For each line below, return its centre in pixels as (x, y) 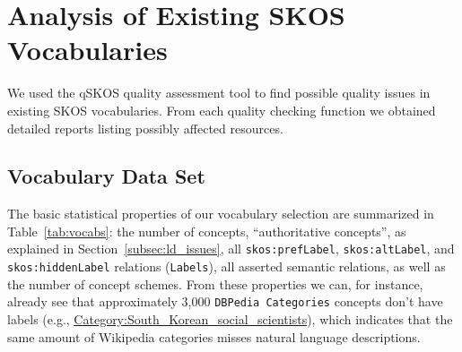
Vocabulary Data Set (106, 176)
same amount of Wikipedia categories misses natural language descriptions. (214, 336)
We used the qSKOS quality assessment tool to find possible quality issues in (219, 93)
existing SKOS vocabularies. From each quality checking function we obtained (222, 110)
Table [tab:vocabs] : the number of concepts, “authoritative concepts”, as (207, 231)
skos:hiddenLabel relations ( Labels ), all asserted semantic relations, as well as (227, 266)
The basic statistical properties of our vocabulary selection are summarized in (221, 214)
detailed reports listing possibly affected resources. (145, 128)
